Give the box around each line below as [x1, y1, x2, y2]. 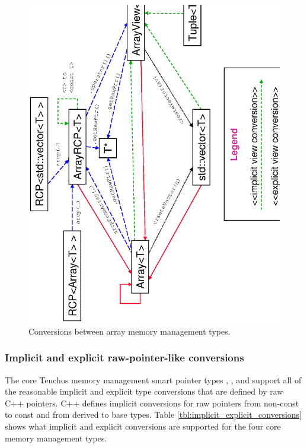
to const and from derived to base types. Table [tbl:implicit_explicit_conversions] [5, 408, 302, 421]
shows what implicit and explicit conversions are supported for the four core [5, 420, 281, 432]
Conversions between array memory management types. [28, 325, 231, 337]
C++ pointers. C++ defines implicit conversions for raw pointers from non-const [5, 396, 299, 409]
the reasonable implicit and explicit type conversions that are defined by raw [5, 385, 283, 398]
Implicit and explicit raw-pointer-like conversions [5, 350, 244, 365]
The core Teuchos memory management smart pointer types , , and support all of [5, 373, 302, 386]
